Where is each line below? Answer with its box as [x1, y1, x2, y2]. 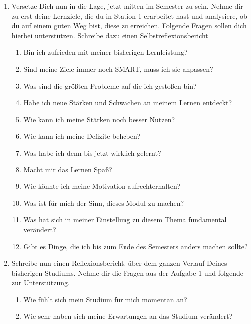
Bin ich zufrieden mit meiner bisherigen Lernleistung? [23, 47, 188, 57]
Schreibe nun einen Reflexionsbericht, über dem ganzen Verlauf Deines [11, 258, 227, 268]
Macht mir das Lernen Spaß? [23, 164, 112, 174]
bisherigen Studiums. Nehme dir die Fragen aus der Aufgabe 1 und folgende [11, 267, 243, 278]
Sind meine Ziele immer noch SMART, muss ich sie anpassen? [23, 63, 213, 74]
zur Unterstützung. [11, 277, 70, 288]
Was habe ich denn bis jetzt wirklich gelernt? [23, 147, 161, 158]
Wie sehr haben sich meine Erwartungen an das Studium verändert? [23, 311, 233, 321]
